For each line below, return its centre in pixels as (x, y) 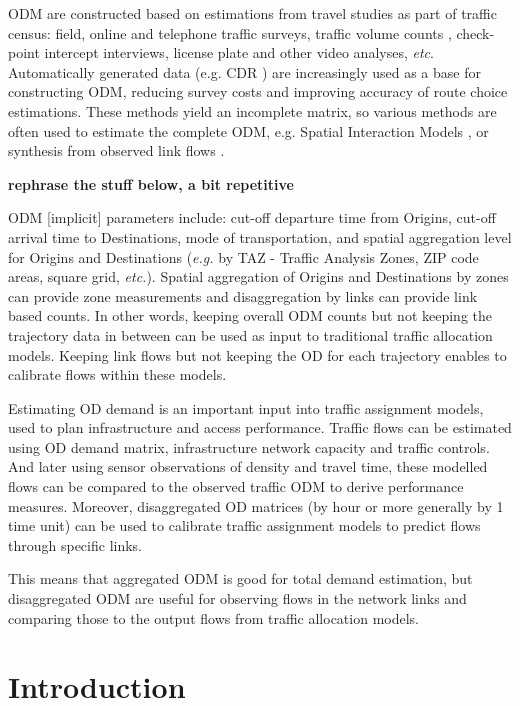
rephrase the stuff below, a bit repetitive (151, 183)
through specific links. (75, 544)
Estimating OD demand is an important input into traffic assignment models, (246, 407)
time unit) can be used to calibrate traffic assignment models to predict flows (244, 525)
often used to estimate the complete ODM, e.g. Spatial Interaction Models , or (248, 130)
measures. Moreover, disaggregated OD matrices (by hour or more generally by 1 (256, 505)
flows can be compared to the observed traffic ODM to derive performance (236, 486)
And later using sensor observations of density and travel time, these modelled (248, 466)
